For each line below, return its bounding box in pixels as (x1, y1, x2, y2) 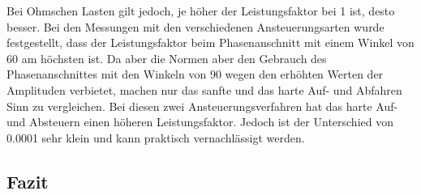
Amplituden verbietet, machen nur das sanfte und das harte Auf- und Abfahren (6, 81, 402, 98)
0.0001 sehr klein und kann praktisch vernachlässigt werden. (6, 129, 305, 146)
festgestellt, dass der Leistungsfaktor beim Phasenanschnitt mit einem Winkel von (6, 34, 415, 51)
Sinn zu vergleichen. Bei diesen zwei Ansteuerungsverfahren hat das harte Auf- (6, 97, 398, 114)
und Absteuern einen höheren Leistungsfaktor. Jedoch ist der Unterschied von (6, 113, 393, 130)
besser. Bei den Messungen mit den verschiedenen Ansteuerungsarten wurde (6, 18, 384, 35)
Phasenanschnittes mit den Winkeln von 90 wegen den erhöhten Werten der (6, 66, 384, 83)
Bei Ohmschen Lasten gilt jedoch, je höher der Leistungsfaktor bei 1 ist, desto (6, 2, 395, 19)
